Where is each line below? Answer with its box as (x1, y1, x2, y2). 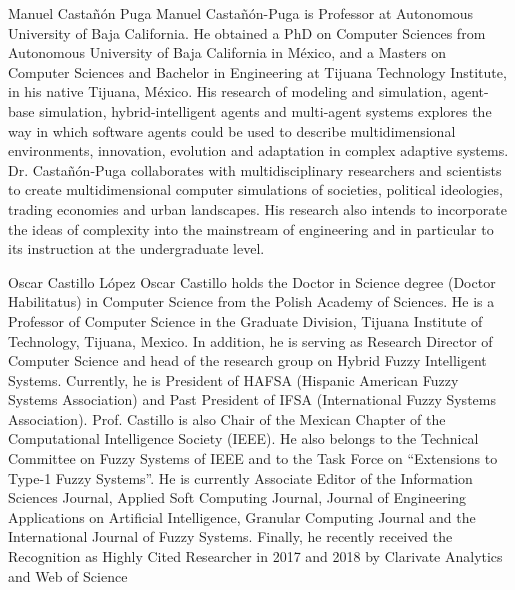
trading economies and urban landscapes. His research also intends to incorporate (8, 198, 507, 219)
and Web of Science (8, 565, 128, 586)
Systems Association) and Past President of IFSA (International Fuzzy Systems (8, 389, 496, 410)
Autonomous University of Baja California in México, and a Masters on (8, 42, 447, 63)
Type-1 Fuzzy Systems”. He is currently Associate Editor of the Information (8, 467, 473, 488)
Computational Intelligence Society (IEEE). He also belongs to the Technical (8, 428, 479, 449)
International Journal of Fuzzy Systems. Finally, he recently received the (8, 526, 453, 547)
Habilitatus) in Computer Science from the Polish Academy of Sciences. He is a (8, 291, 495, 312)
